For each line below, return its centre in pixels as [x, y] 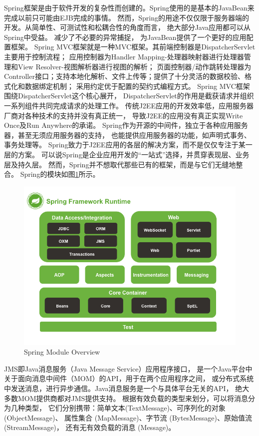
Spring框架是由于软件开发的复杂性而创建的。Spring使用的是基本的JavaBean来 [129, 7]
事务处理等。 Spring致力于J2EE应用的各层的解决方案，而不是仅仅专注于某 [125, 145]
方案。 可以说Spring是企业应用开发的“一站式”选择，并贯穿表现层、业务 [133, 154]
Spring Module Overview [62, 352]
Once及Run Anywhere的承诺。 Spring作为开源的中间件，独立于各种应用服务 [126, 125]
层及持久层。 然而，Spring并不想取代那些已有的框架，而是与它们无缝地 [120, 164]
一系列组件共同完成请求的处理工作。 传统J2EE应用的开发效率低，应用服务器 [129, 105]
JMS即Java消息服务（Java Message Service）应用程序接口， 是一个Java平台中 [128, 368]
